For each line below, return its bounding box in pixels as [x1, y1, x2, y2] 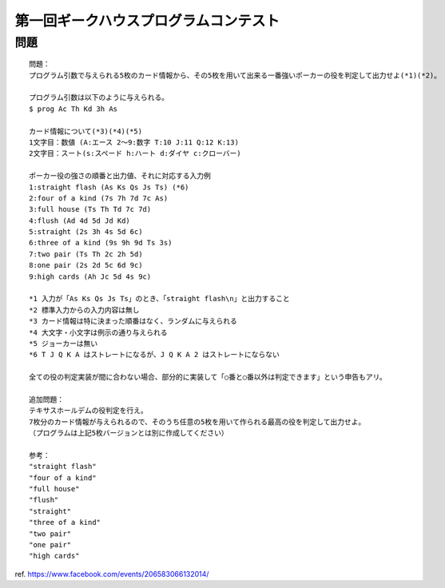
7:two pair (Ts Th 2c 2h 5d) [29, 249, 143, 259]
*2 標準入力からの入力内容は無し [29, 305, 140, 315]
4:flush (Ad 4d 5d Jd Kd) [29, 216, 131, 225]
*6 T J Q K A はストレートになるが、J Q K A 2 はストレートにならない [29, 350, 280, 360]
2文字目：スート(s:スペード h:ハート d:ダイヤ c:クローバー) [29, 149, 241, 158]
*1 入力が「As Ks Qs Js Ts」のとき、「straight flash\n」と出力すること [29, 294, 291, 304]
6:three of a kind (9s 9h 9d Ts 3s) [29, 238, 173, 248]
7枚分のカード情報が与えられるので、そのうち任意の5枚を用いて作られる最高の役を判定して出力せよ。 [29, 417, 366, 427]
